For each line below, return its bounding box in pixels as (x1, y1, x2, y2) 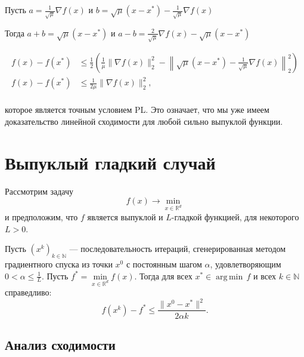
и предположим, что (5, 211, 78, 223)
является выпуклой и (87, 211, 163, 223)
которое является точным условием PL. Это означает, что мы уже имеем (5, 103, 269, 116)
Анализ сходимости (5, 335, 116, 353)
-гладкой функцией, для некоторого (171, 211, 299, 223)
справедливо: (5, 286, 52, 298)
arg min (216, 272, 243, 281)
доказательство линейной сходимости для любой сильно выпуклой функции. (5, 115, 283, 127)
